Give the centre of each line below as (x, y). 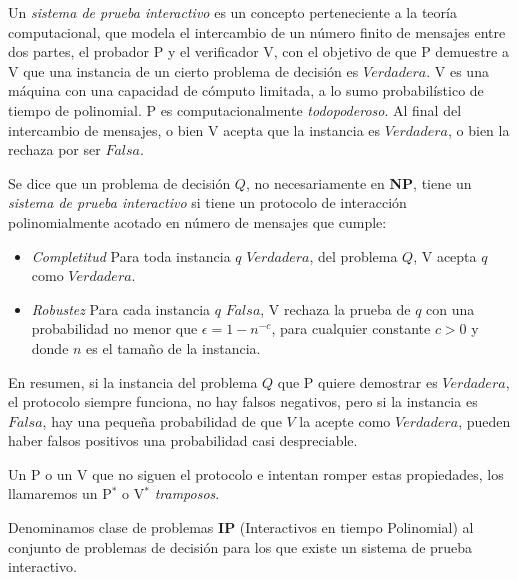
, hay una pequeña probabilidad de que (162, 420)
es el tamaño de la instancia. (173, 347)
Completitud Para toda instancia (131, 255)
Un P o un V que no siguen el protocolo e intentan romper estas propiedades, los (256, 473)
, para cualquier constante (351, 328)
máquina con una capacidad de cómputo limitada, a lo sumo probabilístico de (246, 90)
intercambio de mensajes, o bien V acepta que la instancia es (194, 129)
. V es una (457, 70)
